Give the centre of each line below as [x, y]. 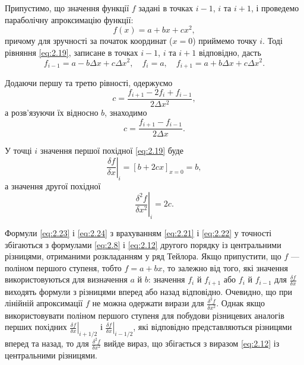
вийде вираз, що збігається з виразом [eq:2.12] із [191, 343]
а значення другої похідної [53, 185]
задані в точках [166, 8]
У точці [18, 150]
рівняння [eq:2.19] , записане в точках [72, 52]
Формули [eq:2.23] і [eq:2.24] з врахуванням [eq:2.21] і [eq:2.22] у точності [138, 232]
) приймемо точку [225, 41]
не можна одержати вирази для [148, 303]
